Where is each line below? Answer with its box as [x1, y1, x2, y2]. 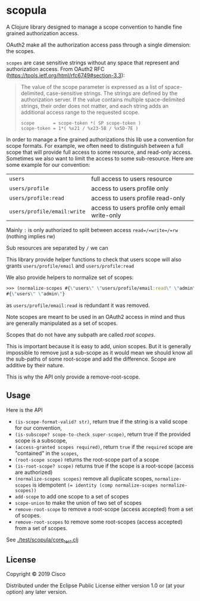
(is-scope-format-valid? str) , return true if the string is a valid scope [14, 418, 188, 425]
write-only [91, 211, 121, 219]
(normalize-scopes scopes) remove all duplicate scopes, [14, 475, 154, 482]
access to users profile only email [91, 203, 186, 212]
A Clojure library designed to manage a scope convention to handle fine [6, 23, 183, 30]
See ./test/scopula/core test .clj [6, 536, 79, 544]
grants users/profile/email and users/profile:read [6, 262, 135, 269]
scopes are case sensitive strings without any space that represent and [6, 59, 180, 66]
